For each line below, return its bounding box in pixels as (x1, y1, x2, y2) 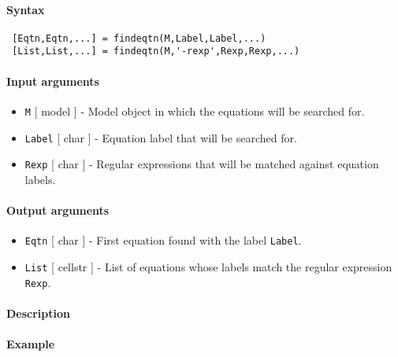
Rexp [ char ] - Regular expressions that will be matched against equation (24, 156, 379, 172)
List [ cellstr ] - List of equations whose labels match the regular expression (24, 258, 392, 274)
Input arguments (6, 72, 99, 89)
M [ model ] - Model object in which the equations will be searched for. (24, 102, 365, 119)
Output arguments (6, 202, 110, 219)
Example (6, 336, 55, 352)
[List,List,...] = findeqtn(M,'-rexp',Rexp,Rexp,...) (12, 46, 300, 57)
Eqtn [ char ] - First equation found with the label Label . (24, 232, 302, 248)
